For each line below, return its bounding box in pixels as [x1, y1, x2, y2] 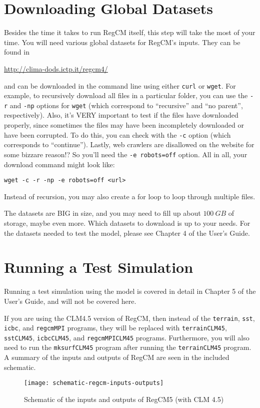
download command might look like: [4, 159, 115, 169]
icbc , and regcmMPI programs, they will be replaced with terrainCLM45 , [4, 322, 227, 333]
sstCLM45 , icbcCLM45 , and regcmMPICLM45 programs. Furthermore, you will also [4, 332, 249, 342]
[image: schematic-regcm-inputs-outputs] [24, 379, 164, 387]
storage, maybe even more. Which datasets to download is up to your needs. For [4, 218, 250, 228]
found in [4, 47, 29, 57]
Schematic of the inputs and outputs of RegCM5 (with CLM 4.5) [24, 393, 224, 404]
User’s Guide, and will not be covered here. [4, 295, 136, 306]
